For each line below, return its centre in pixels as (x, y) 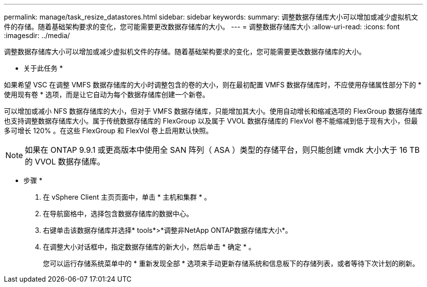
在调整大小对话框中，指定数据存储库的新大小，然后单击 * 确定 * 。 (149, 247)
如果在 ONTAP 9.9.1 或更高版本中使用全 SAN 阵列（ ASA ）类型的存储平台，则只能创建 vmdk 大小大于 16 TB (222, 150)
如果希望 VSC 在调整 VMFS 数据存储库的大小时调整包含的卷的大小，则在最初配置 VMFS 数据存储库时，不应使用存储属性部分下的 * (213, 85)
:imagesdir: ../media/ (37, 35)
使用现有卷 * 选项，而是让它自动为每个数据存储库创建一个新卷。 (107, 94)
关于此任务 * (43, 68)
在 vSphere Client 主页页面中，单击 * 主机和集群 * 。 (127, 197)
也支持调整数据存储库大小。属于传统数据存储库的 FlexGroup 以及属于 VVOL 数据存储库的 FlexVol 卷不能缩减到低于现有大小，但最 (211, 121)
